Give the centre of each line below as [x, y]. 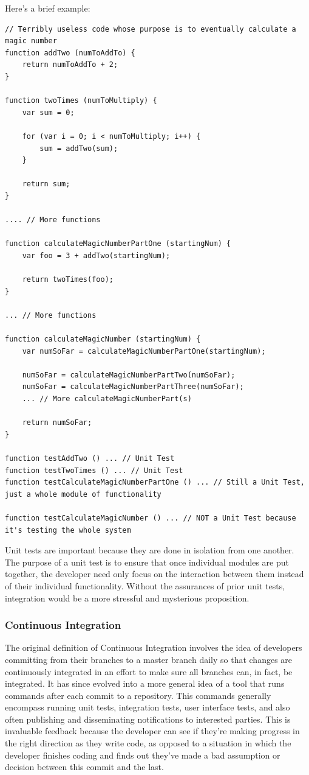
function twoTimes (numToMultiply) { [81, 101]
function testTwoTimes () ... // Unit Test [94, 470]
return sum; [46, 184]
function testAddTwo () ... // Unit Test [90, 458]
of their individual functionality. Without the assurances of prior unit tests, [145, 585]
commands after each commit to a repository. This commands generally [138, 695]
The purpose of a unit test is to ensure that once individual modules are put [147, 562]
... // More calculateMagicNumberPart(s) [107, 399]
